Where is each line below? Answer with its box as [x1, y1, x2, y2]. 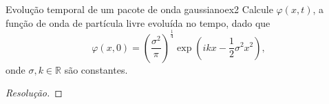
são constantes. [64, 62, 128, 76]
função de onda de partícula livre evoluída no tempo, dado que [6, 15, 270, 30]
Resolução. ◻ [6, 85, 63, 100]
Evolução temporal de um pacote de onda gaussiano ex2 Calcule [6, 2, 273, 16]
